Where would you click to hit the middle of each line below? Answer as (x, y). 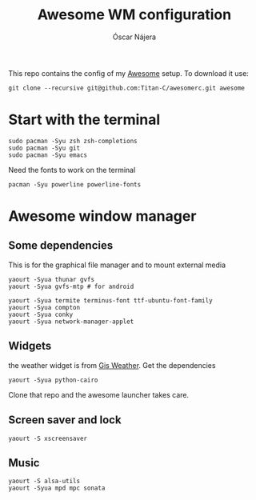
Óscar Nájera (134, 37)
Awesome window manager (102, 216)
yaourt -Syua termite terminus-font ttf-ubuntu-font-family (111, 300)
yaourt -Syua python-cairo (53, 380)
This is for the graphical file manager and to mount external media (117, 265)
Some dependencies (61, 246)
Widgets (30, 346)
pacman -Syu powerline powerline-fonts (75, 184)
